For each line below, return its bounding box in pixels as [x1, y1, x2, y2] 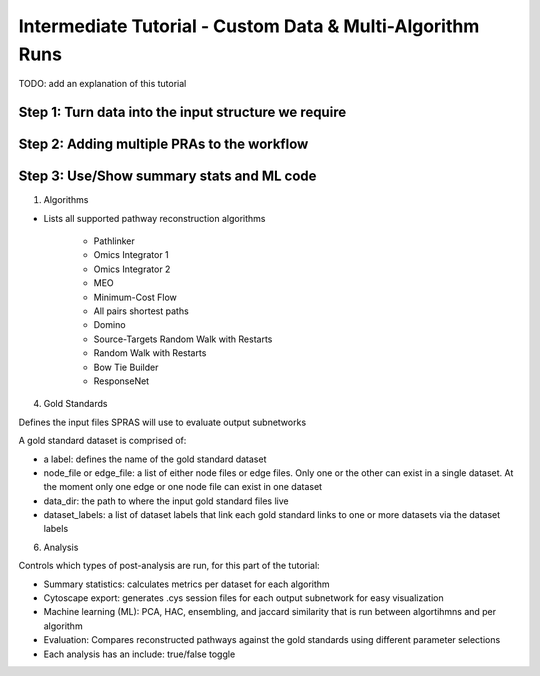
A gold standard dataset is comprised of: [18, 435, 187, 447]
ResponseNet [93, 375, 150, 387]
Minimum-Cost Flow [93, 291, 177, 303]
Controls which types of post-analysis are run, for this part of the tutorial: [18, 560, 320, 572]
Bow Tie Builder [93, 361, 159, 373]
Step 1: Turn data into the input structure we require [18, 104, 347, 121]
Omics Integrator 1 [93, 249, 169, 261]
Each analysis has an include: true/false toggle [43, 648, 236, 660]
